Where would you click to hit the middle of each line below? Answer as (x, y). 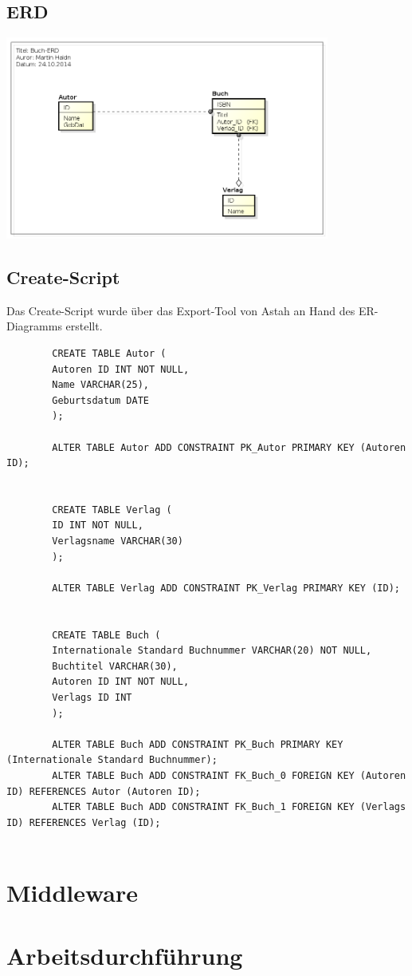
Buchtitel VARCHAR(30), (115, 666)
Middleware (73, 893)
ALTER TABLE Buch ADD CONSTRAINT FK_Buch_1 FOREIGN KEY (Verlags (229, 807)
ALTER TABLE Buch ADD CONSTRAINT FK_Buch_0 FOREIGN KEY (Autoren (229, 775)
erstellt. (84, 326)
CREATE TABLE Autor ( (109, 353)
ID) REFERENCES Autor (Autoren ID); (104, 791)
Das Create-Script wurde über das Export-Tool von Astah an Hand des (181, 310)
